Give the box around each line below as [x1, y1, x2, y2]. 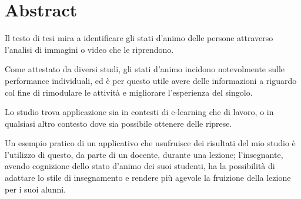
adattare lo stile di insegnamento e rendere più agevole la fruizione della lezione [5, 171, 291, 184]
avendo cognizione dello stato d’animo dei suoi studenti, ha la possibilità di [5, 160, 275, 172]
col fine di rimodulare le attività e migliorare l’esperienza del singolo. [5, 86, 253, 98]
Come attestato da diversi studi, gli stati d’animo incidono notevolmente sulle [5, 63, 285, 75]
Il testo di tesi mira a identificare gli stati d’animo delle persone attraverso [5, 32, 273, 44]
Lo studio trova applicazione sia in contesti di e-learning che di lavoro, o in [5, 106, 274, 118]
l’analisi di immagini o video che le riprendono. [5, 43, 174, 55]
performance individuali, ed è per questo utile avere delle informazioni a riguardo [5, 74, 297, 86]
